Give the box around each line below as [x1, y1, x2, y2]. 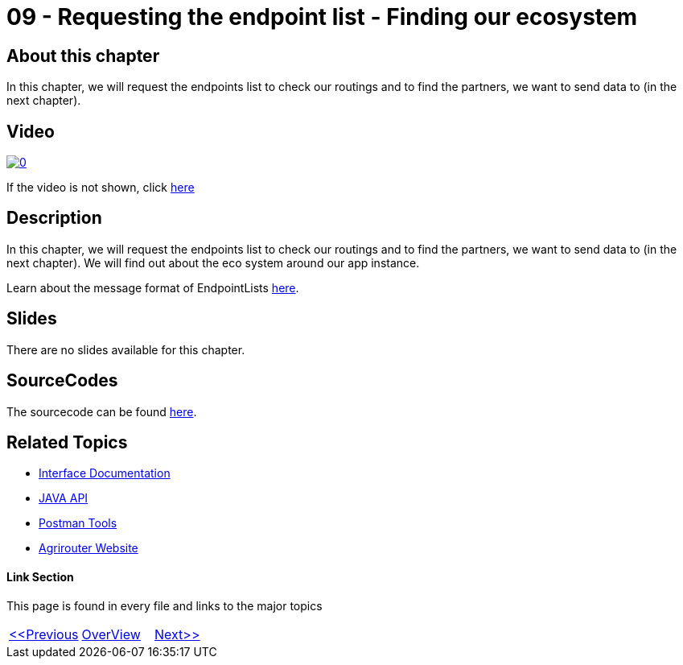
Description [6, 208, 102, 229]
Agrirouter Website [39, 541, 138, 556]
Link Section [6, 570, 74, 584]
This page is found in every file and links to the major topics [6, 598, 323, 613]
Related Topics [6, 432, 128, 452]
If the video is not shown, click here [6, 180, 195, 195]
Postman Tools [39, 516, 117, 531]
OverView [81, 626, 141, 642]
